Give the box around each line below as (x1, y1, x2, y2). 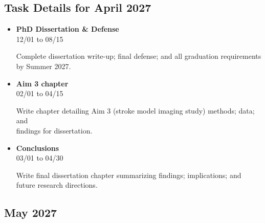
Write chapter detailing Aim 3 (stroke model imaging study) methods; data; (16, 105, 255, 116)
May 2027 (4, 205, 57, 220)
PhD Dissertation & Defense (16, 24, 119, 34)
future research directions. (16, 180, 98, 190)
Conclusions (16, 142, 59, 153)
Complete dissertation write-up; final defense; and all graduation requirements (16, 51, 261, 61)
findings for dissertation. (16, 125, 93, 136)
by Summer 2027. (16, 60, 71, 71)
